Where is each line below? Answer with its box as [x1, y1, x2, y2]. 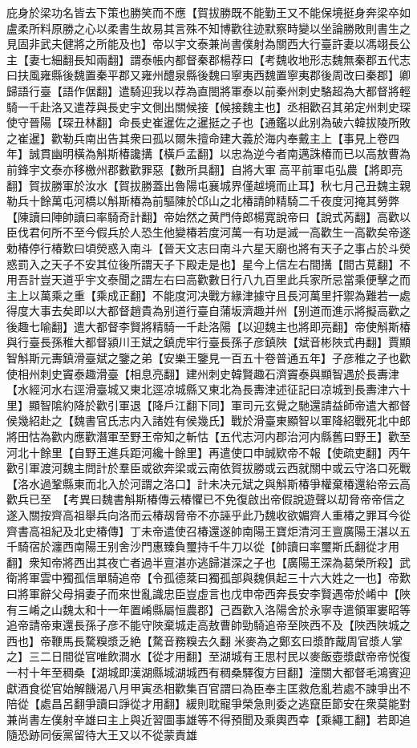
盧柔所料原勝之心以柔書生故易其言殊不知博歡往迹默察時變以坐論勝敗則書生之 [6, 19, 411, 36]
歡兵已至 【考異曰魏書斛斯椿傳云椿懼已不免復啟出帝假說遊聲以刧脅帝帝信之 [6, 491, 405, 507]
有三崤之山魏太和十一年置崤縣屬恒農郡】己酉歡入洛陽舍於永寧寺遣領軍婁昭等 [6, 600, 411, 617]
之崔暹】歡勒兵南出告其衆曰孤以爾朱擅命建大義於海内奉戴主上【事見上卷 [6, 129, 388, 146]
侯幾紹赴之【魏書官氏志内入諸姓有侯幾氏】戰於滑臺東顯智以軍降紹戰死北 [6, 412, 388, 429]
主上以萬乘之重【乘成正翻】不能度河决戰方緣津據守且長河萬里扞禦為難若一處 [6, 286, 411, 303]
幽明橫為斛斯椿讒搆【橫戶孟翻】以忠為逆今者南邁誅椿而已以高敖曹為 [51, 145, 411, 162]
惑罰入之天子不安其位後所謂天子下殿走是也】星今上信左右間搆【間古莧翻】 [6, 255, 399, 272]
